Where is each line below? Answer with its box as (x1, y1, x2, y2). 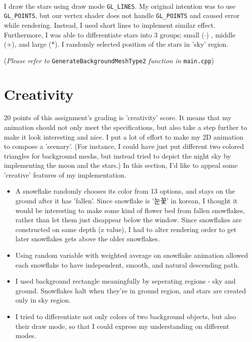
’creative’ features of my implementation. (4, 169, 126, 180)
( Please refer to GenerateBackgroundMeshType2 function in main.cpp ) (4, 55, 214, 65)
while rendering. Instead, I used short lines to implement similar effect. (4, 19, 215, 30)
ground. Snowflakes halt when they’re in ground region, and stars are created (15, 285, 246, 295)
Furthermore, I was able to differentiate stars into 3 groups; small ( (4, 29, 205, 39)
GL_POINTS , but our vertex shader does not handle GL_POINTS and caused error (4, 10, 240, 20)
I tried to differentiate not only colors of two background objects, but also (15, 311, 236, 321)
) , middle (206, 29, 235, 39)
